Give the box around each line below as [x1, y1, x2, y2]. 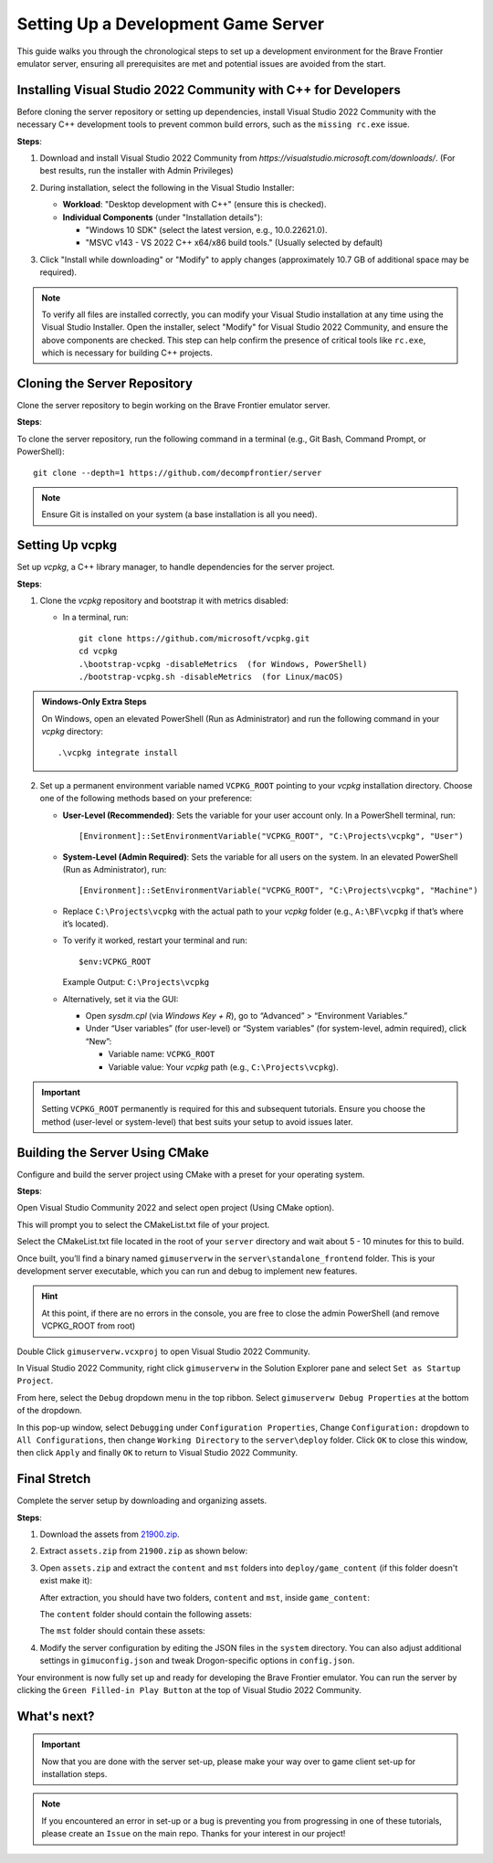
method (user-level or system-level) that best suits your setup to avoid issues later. [41, 1116, 353, 1127]
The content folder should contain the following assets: [39, 1608, 253, 1619]
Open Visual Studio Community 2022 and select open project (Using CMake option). [16, 1202, 335, 1213]
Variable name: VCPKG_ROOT [108, 1049, 215, 1060]
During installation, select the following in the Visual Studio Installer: [39, 182, 295, 193]
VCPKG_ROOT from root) [41, 1320, 136, 1331]
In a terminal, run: [62, 612, 129, 623]
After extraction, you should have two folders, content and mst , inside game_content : [39, 1592, 370, 1603]
